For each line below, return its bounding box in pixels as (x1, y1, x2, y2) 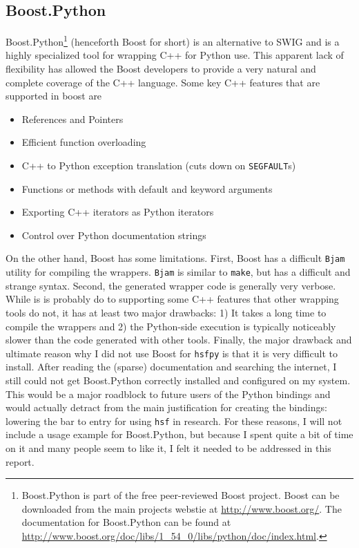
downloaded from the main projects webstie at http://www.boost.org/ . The (21, 501, 342, 516)
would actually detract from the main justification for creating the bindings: (6, 400, 327, 415)
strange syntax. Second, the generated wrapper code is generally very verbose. (6, 278, 336, 292)
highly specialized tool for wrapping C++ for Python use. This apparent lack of (6, 48, 344, 62)
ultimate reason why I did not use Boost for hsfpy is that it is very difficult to (6, 346, 338, 360)
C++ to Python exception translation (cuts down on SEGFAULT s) (21, 158, 296, 173)
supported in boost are (6, 88, 102, 103)
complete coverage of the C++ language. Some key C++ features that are (6, 75, 320, 89)
